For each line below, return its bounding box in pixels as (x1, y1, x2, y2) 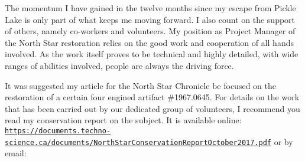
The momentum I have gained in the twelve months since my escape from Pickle (5, 2, 296, 14)
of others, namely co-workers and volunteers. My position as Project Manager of (5, 25, 296, 37)
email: (5, 147, 27, 159)
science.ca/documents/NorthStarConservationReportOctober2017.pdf (5, 138, 272, 147)
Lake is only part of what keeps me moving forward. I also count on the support (5, 13, 296, 25)
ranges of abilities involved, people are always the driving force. (5, 59, 234, 71)
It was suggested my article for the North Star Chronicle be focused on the (5, 79, 276, 91)
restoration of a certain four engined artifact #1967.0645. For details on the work (5, 91, 300, 103)
